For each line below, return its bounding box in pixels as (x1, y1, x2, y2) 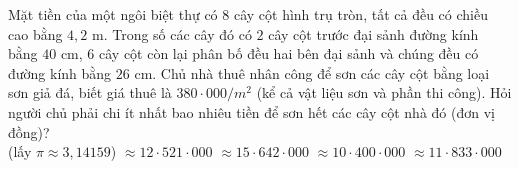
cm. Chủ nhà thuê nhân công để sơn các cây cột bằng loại (134, 62, 490, 83)
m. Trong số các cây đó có (92, 23, 252, 44)
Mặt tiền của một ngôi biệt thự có (8, 4, 218, 24)
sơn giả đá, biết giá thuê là (8, 82, 172, 103)
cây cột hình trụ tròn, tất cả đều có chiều (233, 4, 488, 24)
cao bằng (8, 23, 63, 44)
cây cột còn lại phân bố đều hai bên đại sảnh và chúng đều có (99, 43, 479, 64)
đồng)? (8, 121, 50, 142)
